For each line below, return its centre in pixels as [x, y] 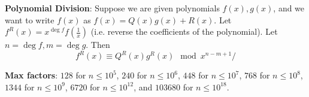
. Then [98, 45]
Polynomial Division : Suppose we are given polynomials [112, 8]
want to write [30, 19]
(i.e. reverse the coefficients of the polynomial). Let [184, 31]
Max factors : [31, 75]
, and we [289, 8]
